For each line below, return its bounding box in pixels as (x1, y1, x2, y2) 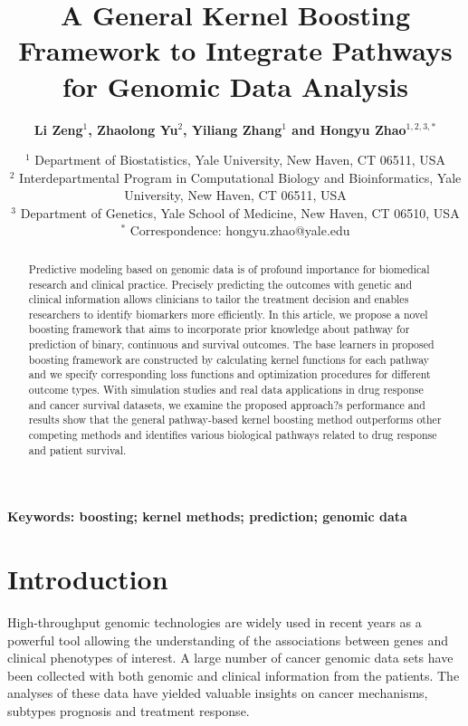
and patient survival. (28, 442, 127, 457)
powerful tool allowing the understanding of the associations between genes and (7, 630, 448, 649)
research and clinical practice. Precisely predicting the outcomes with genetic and (28, 276, 413, 291)
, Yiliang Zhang (183, 119, 282, 139)
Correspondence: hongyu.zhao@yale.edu (129, 221, 350, 240)
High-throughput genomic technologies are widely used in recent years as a (7, 613, 422, 632)
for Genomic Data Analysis (62, 67, 409, 104)
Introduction (7, 560, 168, 597)
